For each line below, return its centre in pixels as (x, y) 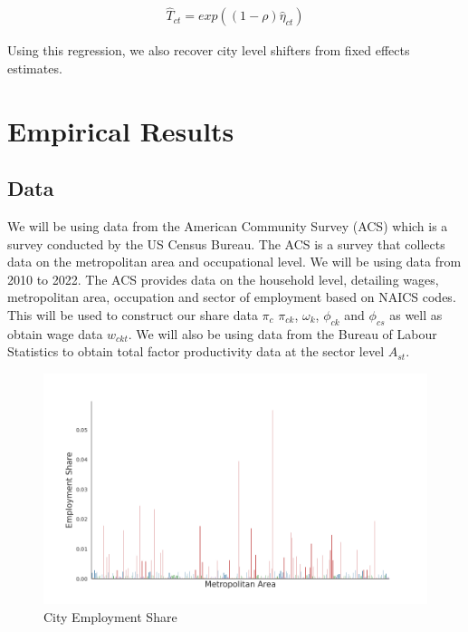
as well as (416, 314)
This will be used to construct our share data (133, 314)
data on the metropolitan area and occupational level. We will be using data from (234, 262)
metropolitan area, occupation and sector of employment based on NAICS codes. (232, 297)
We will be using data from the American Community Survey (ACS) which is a (228, 226)
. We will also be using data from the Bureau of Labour (282, 333)
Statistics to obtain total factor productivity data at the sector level (196, 351)
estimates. (35, 68)
